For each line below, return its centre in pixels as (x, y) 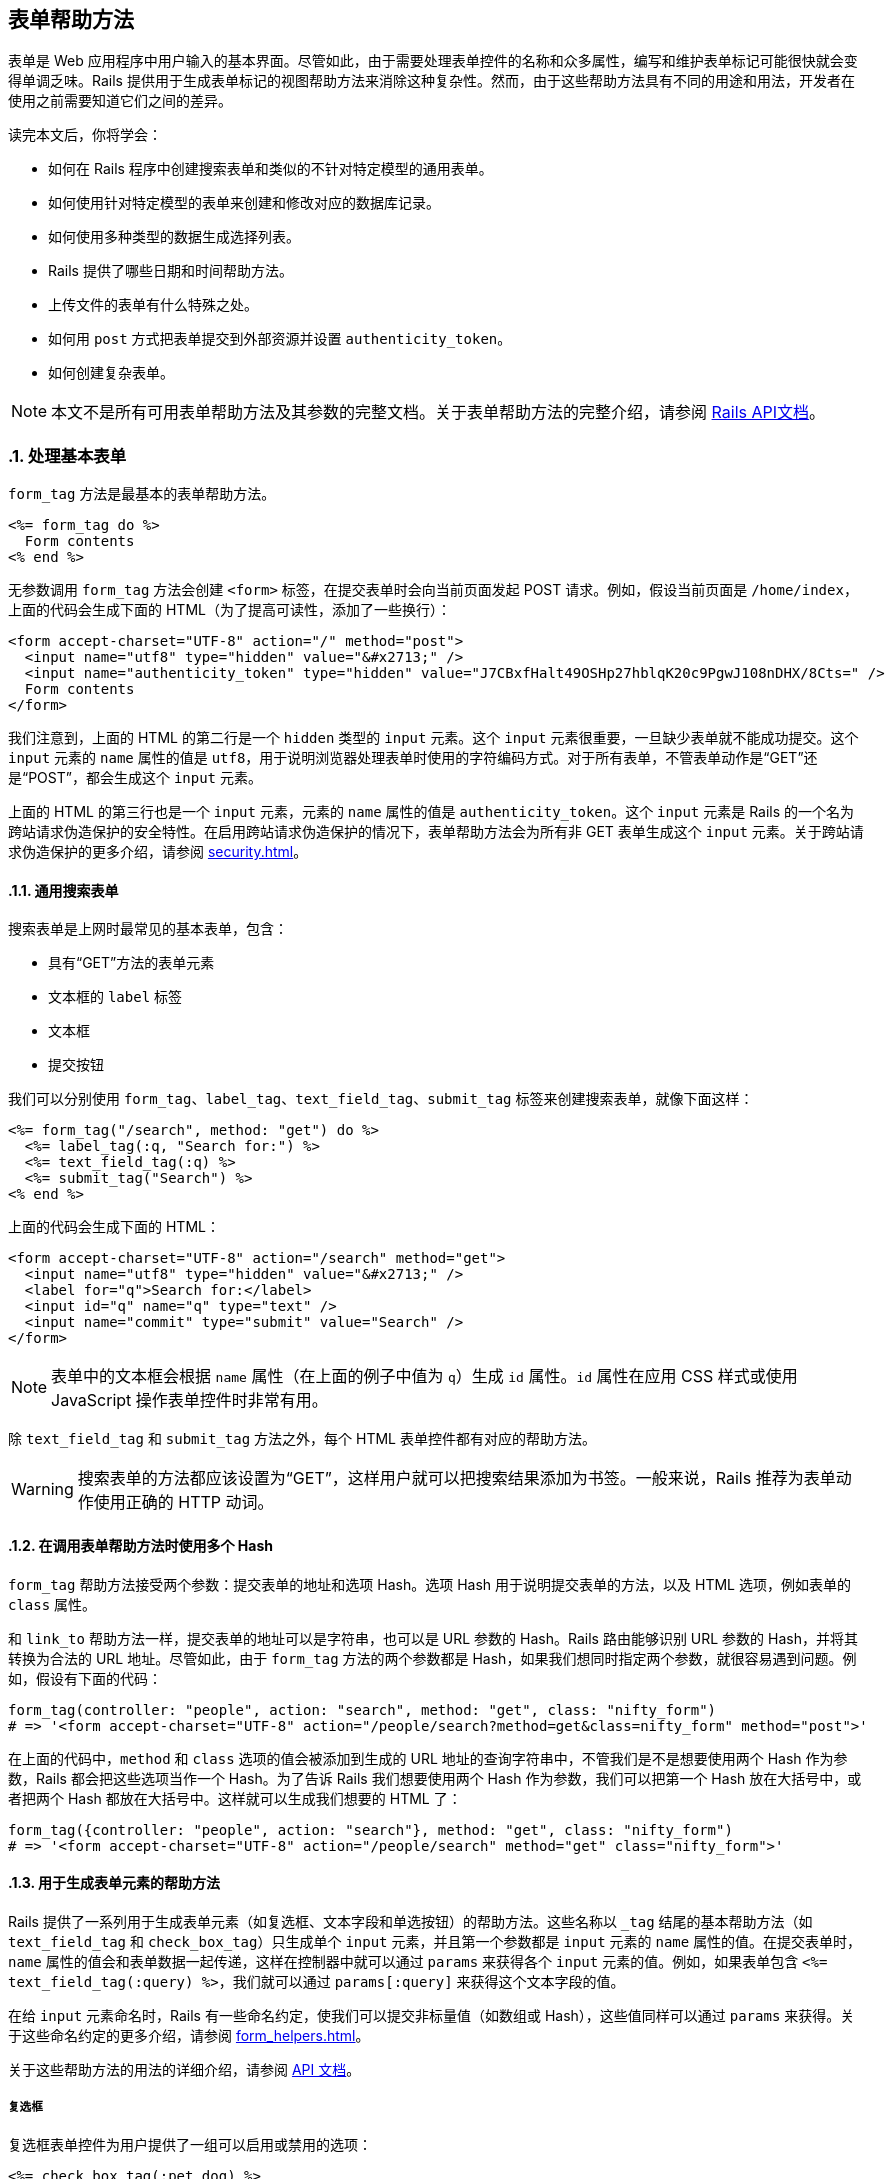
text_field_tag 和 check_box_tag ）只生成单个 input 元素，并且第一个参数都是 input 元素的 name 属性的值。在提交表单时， (435, 1941)
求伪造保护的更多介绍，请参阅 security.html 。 (158, 852)
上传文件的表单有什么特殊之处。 (153, 305)
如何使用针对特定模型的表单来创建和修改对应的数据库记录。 (244, 203)
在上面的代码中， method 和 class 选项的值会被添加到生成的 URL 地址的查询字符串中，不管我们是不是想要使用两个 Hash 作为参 (428, 1758)
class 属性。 (52, 1604)
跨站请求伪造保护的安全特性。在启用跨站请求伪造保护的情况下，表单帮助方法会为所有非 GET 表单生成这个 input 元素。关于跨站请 (436, 832)
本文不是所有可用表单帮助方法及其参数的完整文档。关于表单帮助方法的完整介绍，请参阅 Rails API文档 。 (438, 412)
